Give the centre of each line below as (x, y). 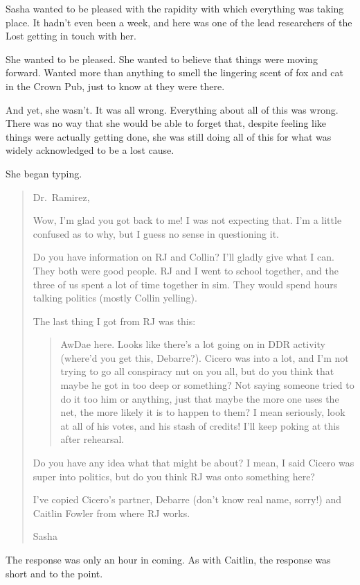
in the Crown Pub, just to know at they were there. (115, 86)
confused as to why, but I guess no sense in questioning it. (156, 233)
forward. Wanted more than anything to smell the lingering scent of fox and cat (174, 72)
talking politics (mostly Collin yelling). (115, 298)
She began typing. (44, 173)
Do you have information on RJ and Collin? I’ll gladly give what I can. (183, 257)
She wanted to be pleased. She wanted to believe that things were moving (162, 59)
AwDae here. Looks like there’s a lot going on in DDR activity (193, 344)
